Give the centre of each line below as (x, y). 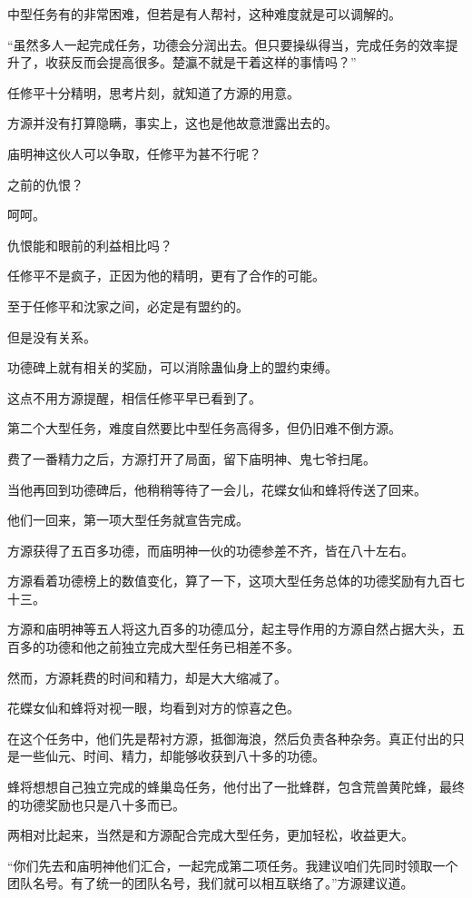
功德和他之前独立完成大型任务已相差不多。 (172, 647)
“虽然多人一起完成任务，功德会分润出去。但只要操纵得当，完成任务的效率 (226, 44)
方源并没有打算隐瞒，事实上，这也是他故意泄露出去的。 (172, 123)
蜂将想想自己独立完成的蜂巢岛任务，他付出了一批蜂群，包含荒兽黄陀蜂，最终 (236, 787)
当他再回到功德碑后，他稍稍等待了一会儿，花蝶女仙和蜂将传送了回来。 (217, 489)
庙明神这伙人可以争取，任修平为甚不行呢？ (134, 153)
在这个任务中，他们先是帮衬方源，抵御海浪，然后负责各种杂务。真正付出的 (230, 738)
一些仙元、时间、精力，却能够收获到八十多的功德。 (172, 756)
